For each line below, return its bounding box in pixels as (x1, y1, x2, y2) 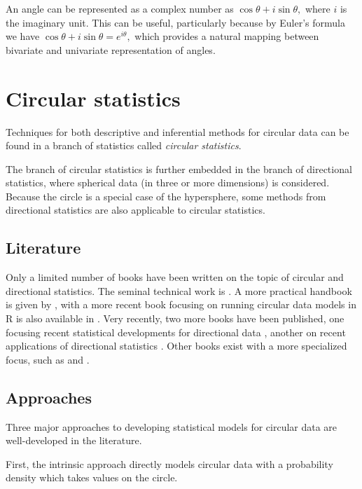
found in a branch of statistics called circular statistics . (6, 138, 242, 153)
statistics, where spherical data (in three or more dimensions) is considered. (6, 175, 330, 190)
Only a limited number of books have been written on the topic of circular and (6, 270, 344, 284)
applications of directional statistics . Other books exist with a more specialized (6, 338, 347, 353)
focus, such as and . (6, 352, 90, 366)
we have (6, 29, 40, 43)
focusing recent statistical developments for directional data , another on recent (6, 324, 346, 339)
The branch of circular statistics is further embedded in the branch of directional (6, 161, 352, 176)
